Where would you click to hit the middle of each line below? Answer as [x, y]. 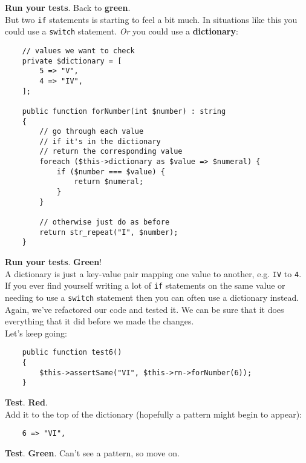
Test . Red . [26, 402]
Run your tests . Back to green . [68, 7]
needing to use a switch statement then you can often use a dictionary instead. [152, 297]
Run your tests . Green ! [54, 262]
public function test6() [72, 353]
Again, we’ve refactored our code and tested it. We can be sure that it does [145, 309]
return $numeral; [109, 182]
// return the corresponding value [111, 152]
